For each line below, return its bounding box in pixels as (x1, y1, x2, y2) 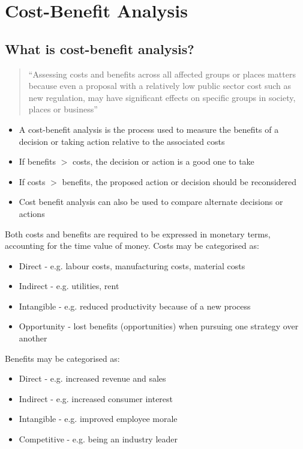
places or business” (28, 103, 98, 115)
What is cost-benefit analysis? (5, 39, 194, 58)
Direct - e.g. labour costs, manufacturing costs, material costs (19, 259, 245, 272)
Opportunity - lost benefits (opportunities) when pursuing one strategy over (19, 320, 299, 332)
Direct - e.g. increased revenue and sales (19, 372, 166, 385)
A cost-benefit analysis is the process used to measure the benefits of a (19, 123, 279, 135)
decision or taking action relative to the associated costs (19, 135, 225, 147)
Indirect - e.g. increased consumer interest (19, 392, 173, 405)
